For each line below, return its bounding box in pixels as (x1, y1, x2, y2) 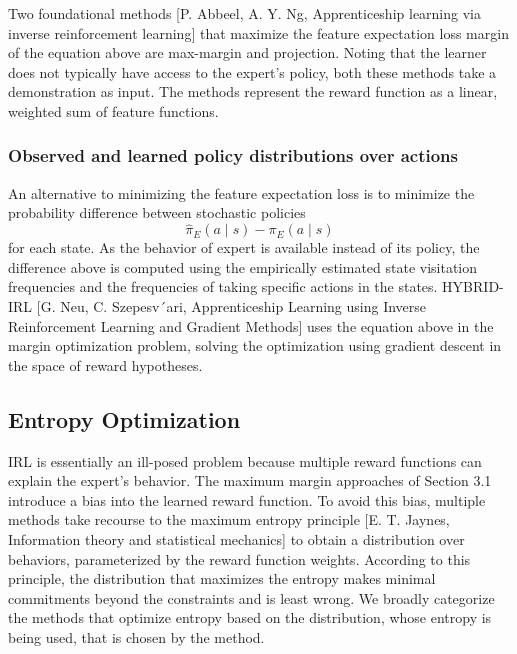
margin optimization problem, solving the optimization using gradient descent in (8, 335, 502, 356)
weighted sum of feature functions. (8, 100, 219, 121)
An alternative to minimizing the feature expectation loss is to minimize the (8, 182, 475, 203)
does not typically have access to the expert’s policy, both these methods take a (8, 61, 497, 82)
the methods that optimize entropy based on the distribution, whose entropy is (8, 607, 492, 628)
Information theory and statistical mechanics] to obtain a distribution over (8, 528, 465, 549)
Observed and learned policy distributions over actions (8, 143, 458, 168)
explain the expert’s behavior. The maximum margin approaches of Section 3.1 (8, 470, 492, 491)
